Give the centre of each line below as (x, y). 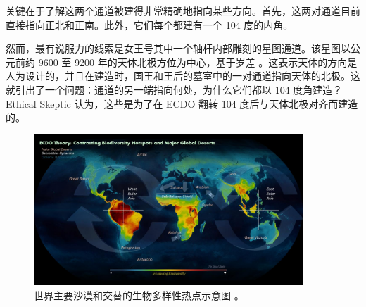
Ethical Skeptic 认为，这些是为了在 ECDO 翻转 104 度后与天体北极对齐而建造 (182, 103)
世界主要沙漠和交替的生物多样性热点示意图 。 (139, 295)
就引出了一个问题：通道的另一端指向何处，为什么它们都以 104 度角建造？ (174, 89)
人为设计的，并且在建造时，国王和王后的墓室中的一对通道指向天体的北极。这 (183, 76)
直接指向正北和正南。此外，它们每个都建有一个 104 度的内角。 (150, 24)
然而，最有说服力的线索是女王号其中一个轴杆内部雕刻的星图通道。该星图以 (178, 48)
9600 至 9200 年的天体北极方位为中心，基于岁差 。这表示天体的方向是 (198, 62)
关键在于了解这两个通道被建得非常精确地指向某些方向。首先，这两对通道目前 (183, 11)
